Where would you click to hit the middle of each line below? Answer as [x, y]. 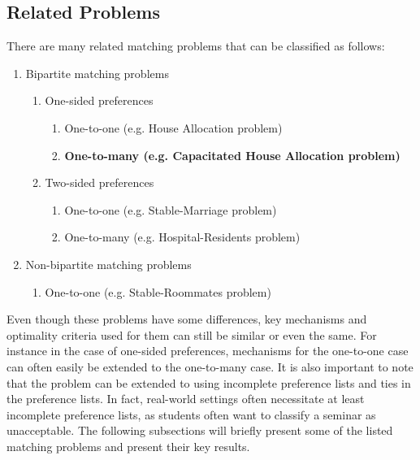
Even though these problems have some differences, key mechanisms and [187, 319]
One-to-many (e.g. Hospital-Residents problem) [182, 237]
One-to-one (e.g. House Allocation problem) [173, 127]
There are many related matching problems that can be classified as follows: [196, 46]
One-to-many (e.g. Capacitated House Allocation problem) [232, 155]
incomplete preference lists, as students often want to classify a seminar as [191, 414]
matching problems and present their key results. [128, 446]
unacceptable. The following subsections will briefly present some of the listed [200, 430]
